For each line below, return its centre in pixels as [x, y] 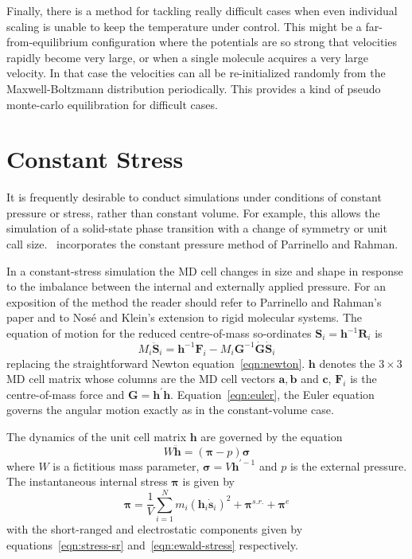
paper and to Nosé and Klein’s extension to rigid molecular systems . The [185, 317]
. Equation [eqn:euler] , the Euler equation [272, 394]
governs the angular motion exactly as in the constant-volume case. [170, 410]
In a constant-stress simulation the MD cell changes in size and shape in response [205, 270]
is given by [208, 481]
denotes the [347, 363]
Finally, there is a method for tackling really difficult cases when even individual [202, 10]
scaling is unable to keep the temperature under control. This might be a [184, 26]
